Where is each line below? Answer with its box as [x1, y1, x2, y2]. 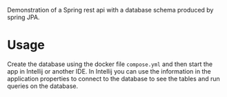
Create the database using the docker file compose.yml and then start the [7, 60, 213, 68]
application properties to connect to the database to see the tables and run [7, 74, 220, 83]
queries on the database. [7, 82, 78, 90]
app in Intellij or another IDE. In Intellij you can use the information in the [7, 67, 212, 75]
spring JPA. [7, 13, 40, 21]
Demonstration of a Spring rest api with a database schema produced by [7, 6, 214, 14]
